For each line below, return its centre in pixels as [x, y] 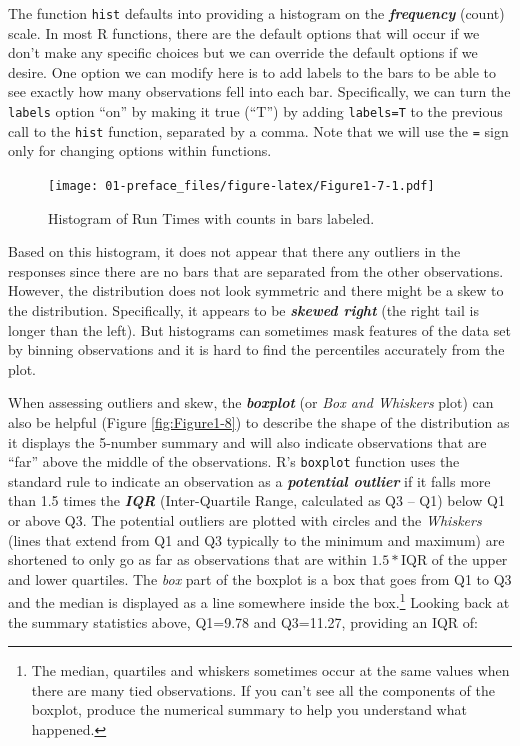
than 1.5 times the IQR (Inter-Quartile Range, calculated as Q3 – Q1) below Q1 [256, 500]
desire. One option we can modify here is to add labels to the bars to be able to [252, 71]
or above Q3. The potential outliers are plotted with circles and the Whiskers [245, 519]
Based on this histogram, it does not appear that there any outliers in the [234, 251]
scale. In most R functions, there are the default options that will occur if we [244, 32]
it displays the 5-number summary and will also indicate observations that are [247, 441]
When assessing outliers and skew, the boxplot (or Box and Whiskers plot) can [251, 402]
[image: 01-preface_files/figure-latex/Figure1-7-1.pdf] [241, 185]
